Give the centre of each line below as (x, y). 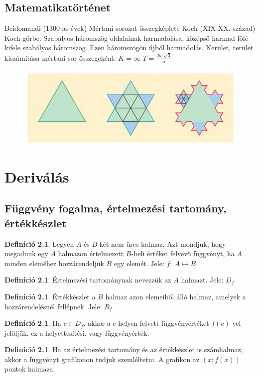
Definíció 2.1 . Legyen (39, 243)
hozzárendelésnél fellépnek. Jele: (53, 306)
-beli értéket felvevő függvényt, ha (183, 253)
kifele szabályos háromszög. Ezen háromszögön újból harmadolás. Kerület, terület (129, 47)
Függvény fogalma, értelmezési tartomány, (116, 208)
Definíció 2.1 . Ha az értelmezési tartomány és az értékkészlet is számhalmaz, (124, 349)
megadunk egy (26, 253)
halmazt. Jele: (202, 280)
